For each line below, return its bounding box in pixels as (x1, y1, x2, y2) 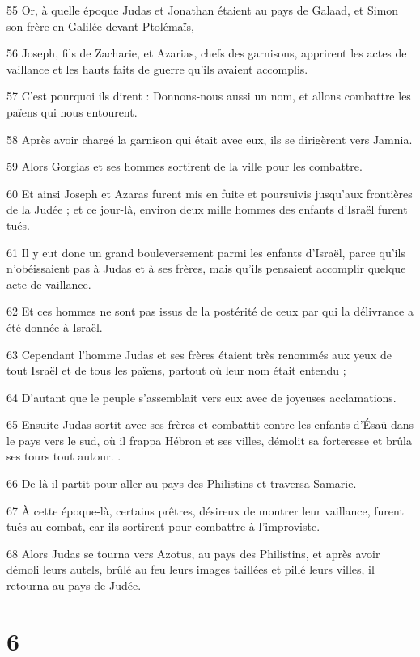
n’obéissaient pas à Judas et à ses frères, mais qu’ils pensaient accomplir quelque (6, 260, 406, 277)
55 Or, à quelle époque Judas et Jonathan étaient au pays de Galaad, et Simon (6, 2, 399, 18)
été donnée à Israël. (6, 318, 103, 335)
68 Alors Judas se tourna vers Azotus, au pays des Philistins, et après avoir (6, 545, 380, 562)
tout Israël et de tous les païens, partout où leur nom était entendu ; (6, 362, 346, 379)
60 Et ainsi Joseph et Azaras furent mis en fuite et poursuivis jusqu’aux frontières (6, 184, 413, 201)
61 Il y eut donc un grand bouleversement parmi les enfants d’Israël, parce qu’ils (6, 244, 405, 261)
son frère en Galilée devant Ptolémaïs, (6, 17, 194, 34)
